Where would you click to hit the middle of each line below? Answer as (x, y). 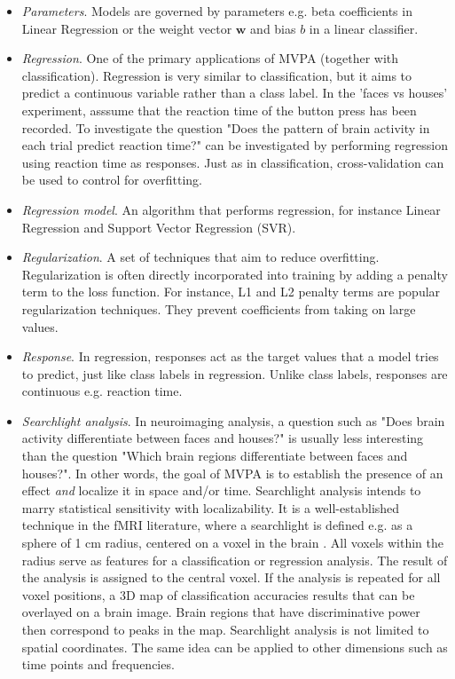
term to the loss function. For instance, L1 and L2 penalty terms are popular (231, 292)
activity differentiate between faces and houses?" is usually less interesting (223, 438)
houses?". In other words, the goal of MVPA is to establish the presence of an (232, 473)
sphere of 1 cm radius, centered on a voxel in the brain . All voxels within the (233, 543)
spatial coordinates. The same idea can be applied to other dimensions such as (235, 647)
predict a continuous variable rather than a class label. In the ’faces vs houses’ (235, 93)
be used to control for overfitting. (112, 180)
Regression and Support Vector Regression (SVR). (159, 227)
